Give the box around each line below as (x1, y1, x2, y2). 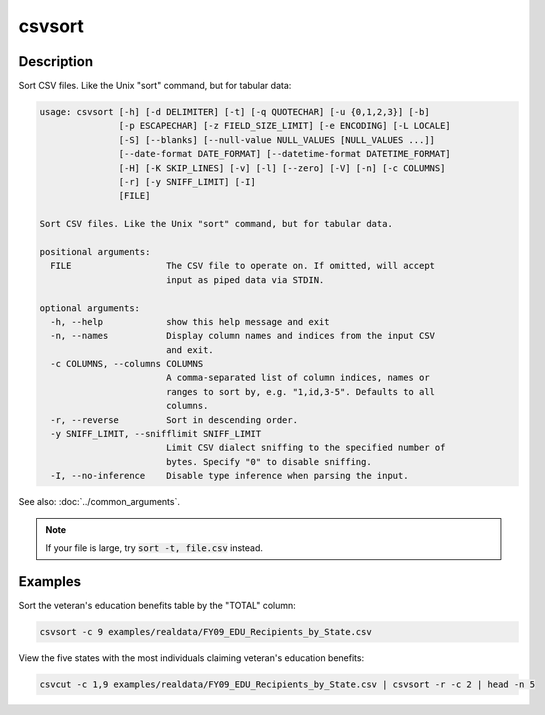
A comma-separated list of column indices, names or (165, 372, 430, 384)
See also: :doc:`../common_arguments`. (18, 496, 180, 508)
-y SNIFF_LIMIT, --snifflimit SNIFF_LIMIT (50, 428, 262, 440)
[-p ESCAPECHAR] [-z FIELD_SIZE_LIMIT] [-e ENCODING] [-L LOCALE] (118, 120, 452, 132)
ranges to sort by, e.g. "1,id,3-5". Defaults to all (165, 386, 435, 397)
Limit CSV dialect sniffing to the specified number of (165, 442, 446, 454)
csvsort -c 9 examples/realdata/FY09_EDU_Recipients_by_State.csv (39, 626, 372, 637)
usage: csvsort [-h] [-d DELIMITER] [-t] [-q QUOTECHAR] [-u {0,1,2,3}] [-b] (39, 106, 430, 118)
